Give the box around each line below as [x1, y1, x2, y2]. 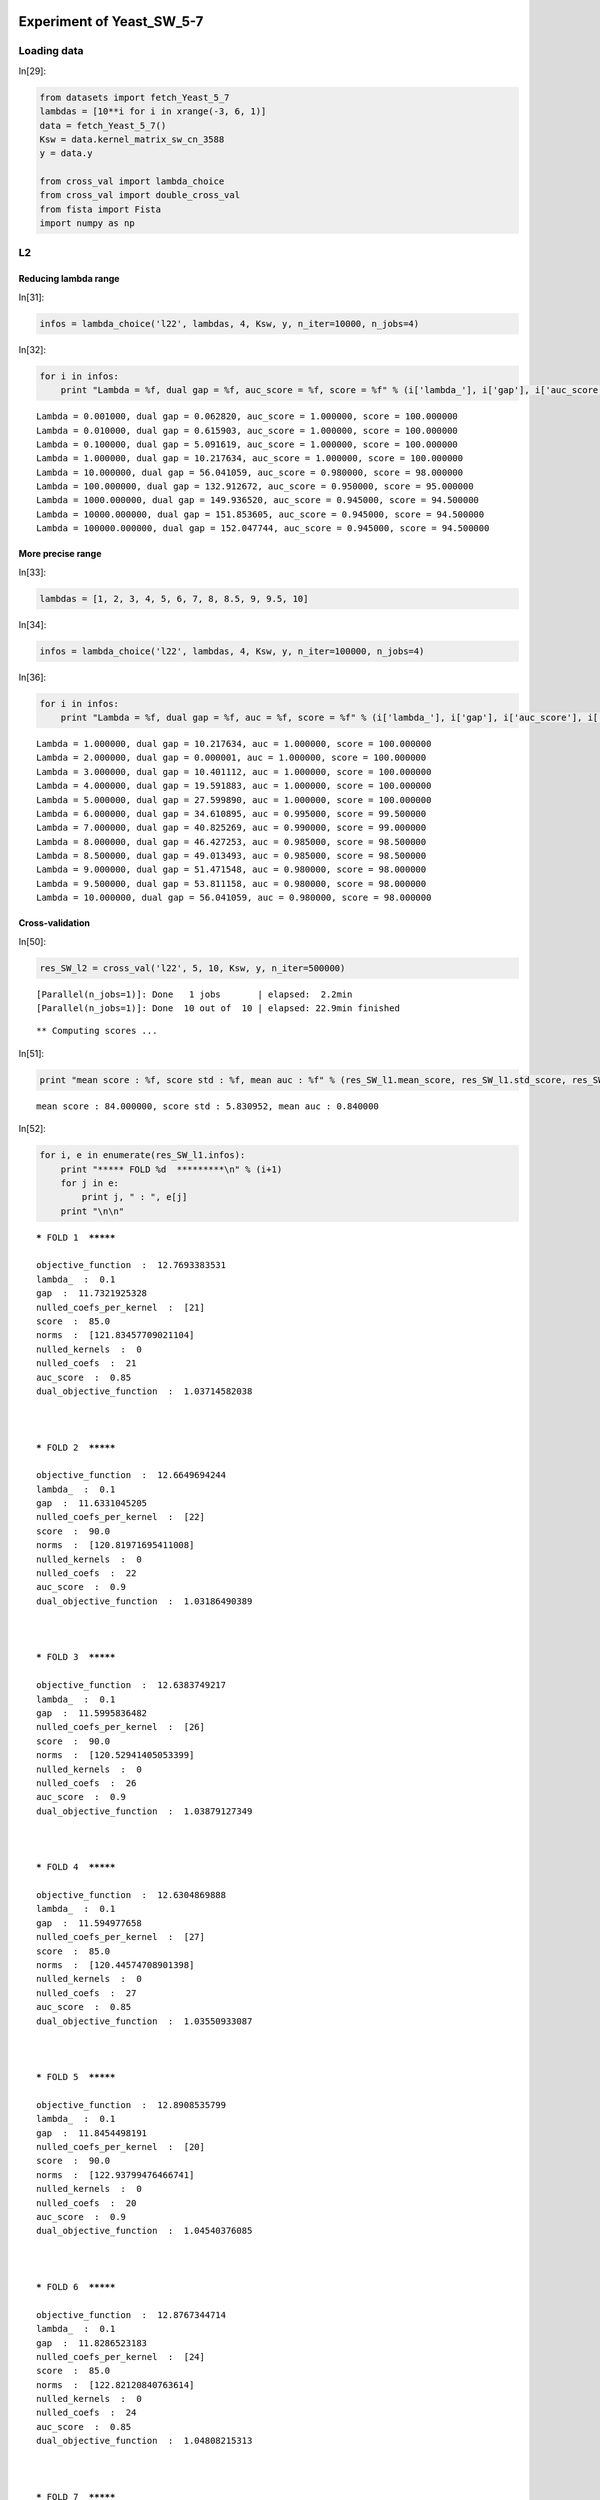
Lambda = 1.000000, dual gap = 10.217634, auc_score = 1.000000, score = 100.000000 [36, 453, 464, 464]
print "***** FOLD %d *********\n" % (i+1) [60, 1163, 283, 1175]
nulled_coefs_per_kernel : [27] [36, 1931, 205, 1943]
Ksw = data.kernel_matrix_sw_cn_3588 [39, 133, 225, 145]
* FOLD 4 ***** [36, 1861, 116, 1873]
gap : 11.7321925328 [36, 1288, 148, 1299]
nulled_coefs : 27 [36, 1987, 137, 1999]
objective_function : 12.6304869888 [36, 1890, 227, 1901]
